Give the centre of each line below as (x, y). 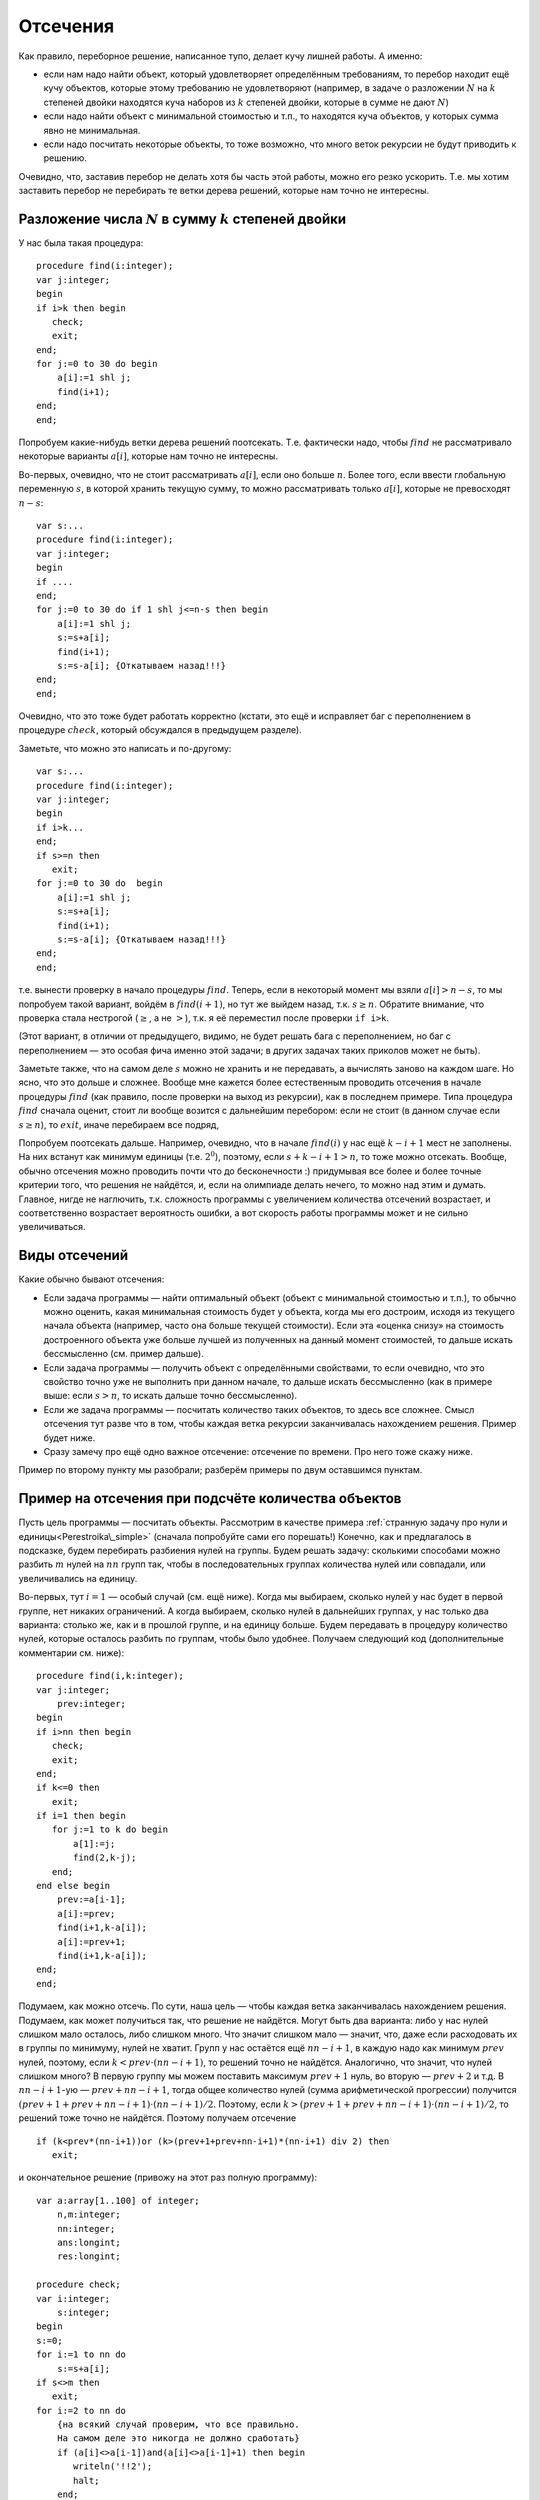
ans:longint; (88, 2242)
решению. (65, 158)
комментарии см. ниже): (71, 1652)
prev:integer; (91, 1703)
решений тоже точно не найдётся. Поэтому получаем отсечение (157, 2118)
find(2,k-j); (105, 1858)
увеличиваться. (52, 1227)
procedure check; (78, 2284)
